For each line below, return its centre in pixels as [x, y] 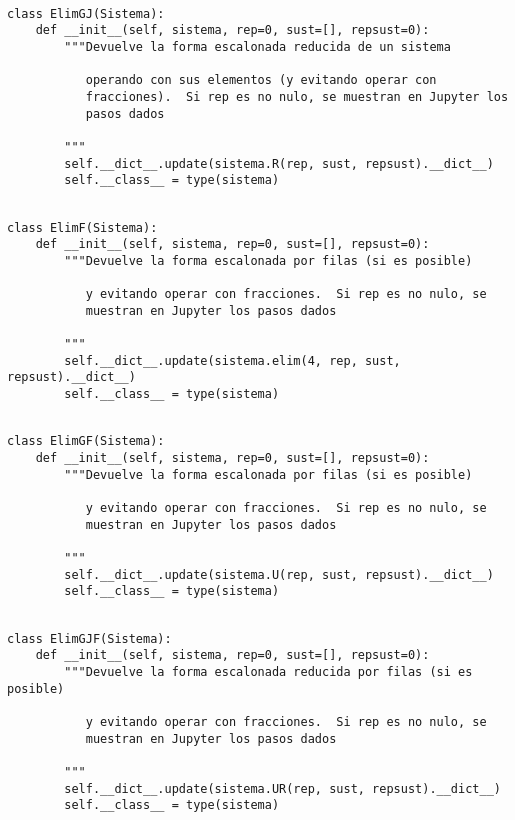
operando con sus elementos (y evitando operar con [261, 80]
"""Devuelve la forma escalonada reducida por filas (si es [268, 671]
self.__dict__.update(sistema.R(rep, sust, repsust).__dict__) [279, 163]
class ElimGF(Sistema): [86, 441]
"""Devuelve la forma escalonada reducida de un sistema [257, 46]
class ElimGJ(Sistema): [86, 13]
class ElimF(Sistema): [82, 227]
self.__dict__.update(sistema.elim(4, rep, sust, [232, 360]
